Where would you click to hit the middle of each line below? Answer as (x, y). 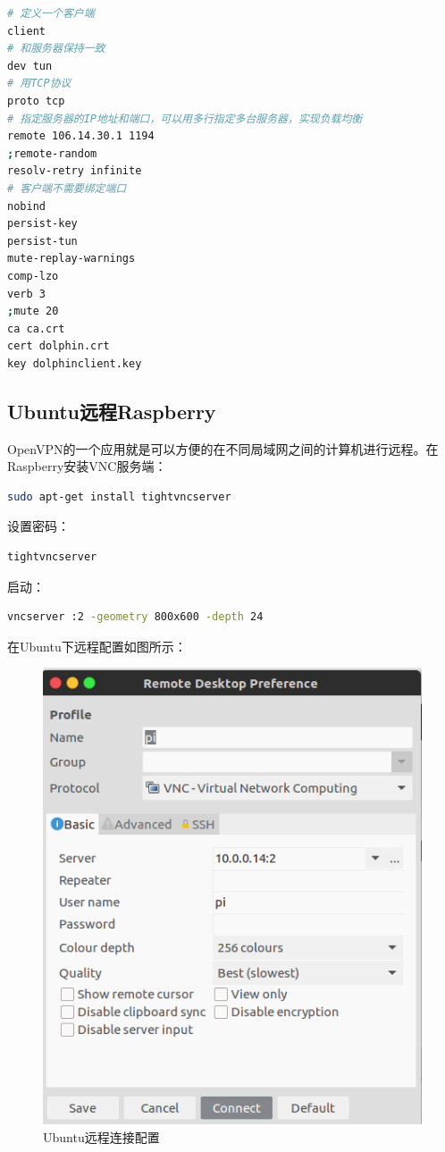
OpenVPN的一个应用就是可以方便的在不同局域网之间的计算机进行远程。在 (223, 448)
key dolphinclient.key (75, 363)
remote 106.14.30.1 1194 (81, 136)
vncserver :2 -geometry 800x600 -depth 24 (135, 617)
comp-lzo (33, 276)
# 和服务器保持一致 (56, 49)
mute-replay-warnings (71, 259)
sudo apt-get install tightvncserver (119, 496)
